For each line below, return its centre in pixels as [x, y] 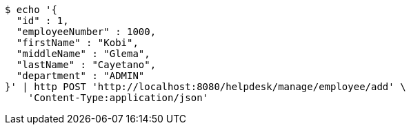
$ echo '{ [31, 10]
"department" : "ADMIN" [80, 76]
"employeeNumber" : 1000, [86, 32]
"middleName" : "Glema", [83, 54]
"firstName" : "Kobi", [77, 43]
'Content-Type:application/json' [118, 98]
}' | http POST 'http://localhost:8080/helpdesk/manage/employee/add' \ [205, 87]
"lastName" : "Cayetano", [86, 65]
